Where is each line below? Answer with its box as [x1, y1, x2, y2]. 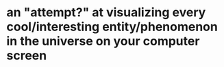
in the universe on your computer [6, 34, 200, 49]
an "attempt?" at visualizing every [6, 5, 206, 20]
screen [6, 48, 47, 64]
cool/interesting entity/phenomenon [6, 19, 219, 35]
